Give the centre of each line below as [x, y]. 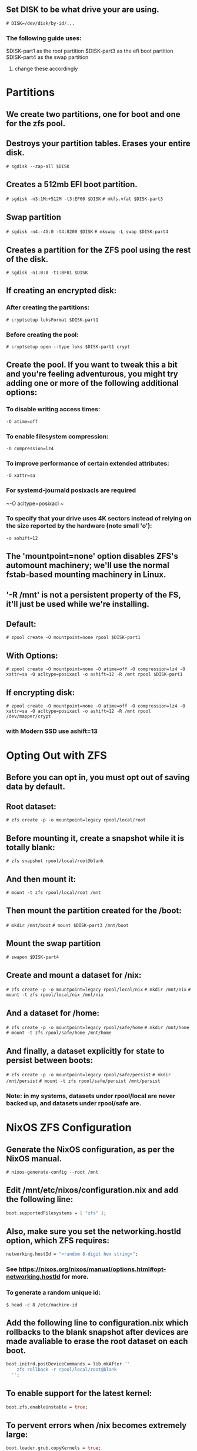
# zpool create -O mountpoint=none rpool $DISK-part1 [74, 638]
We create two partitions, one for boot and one [93, 114]
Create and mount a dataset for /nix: [74, 975]
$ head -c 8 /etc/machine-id [42, 1305]
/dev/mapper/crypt [29, 716]
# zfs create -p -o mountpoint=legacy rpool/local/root [76, 820]
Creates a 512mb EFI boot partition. [72, 184]
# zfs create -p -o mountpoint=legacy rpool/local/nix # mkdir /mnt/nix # [98, 990]
